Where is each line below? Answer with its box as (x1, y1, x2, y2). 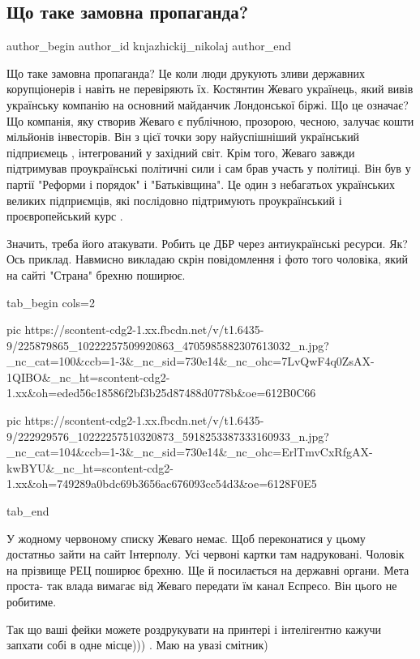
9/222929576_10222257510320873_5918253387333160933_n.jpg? (6, 427, 329, 444)
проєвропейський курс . (6, 208, 123, 225)
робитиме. (6, 593, 57, 610)
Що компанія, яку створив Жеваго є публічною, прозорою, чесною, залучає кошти (6, 112, 414, 129)
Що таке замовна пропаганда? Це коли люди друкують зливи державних (6, 64, 366, 81)
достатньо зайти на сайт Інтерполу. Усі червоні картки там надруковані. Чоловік (6, 546, 405, 563)
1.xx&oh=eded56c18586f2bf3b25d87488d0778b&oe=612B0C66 (6, 384, 316, 401)
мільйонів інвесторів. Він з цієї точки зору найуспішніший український (6, 128, 360, 145)
